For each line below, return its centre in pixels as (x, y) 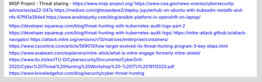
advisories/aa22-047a (31, 10)
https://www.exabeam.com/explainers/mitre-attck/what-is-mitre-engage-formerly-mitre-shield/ (105, 53)
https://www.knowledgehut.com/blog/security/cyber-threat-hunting (77, 73)
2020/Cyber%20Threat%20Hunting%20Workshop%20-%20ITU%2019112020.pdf (92, 66)
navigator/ (19, 39)
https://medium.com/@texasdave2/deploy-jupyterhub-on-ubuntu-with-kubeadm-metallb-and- (149, 10)
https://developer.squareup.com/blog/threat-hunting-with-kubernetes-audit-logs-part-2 (97, 26)
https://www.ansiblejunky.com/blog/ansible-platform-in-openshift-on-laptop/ (123, 17)
